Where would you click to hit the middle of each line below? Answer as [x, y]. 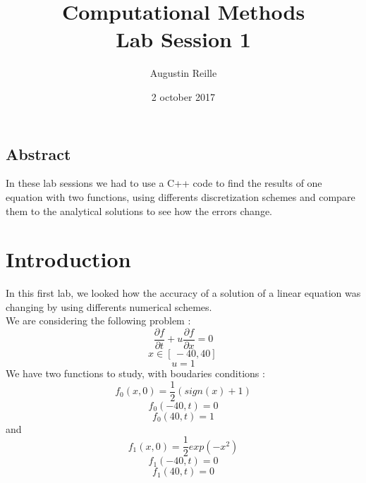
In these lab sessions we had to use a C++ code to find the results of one [164, 183]
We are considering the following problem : [98, 320]
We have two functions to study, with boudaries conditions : [135, 373]
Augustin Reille [183, 73]
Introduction [68, 259]
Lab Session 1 [183, 39]
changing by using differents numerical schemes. [109, 306]
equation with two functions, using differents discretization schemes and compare [181, 196]
